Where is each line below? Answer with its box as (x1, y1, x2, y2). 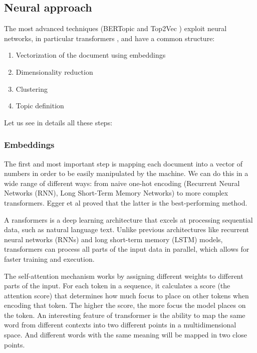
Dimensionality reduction (16, 66, 93, 77)
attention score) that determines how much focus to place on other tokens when (4, 290, 249, 300)
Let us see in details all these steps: (4, 117, 113, 127)
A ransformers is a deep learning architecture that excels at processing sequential (4, 214, 253, 225)
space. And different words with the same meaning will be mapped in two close (4, 329, 247, 340)
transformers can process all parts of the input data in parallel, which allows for (4, 244, 249, 254)
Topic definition (16, 100, 64, 111)
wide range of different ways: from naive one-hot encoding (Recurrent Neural (4, 178, 240, 188)
